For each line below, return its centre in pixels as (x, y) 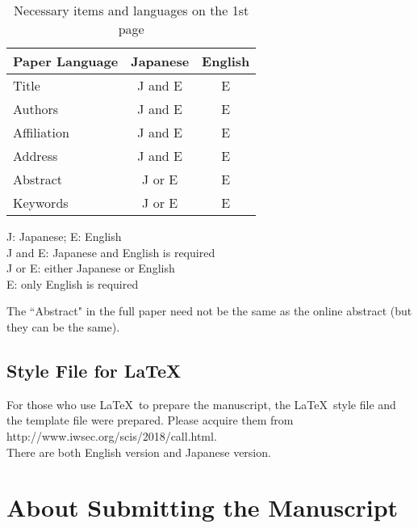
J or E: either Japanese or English (91, 268)
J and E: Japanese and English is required (111, 252)
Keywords (41, 203)
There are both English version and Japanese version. (139, 452)
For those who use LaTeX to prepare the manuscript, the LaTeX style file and (201, 404)
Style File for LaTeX (94, 370)
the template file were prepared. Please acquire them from (150, 420)
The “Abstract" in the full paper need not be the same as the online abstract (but (209, 311)
